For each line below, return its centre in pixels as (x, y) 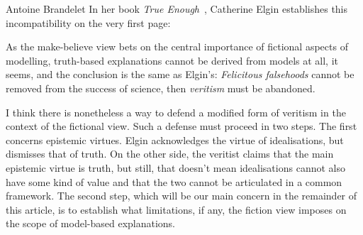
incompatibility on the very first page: (88, 22)
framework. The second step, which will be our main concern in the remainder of (181, 196)
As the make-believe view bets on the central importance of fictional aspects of (177, 47)
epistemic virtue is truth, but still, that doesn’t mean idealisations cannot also (175, 167)
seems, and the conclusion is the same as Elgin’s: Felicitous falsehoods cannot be (180, 74)
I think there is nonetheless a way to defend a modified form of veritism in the (176, 112)
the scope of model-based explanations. (91, 223)
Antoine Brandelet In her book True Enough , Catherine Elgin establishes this (177, 9)
